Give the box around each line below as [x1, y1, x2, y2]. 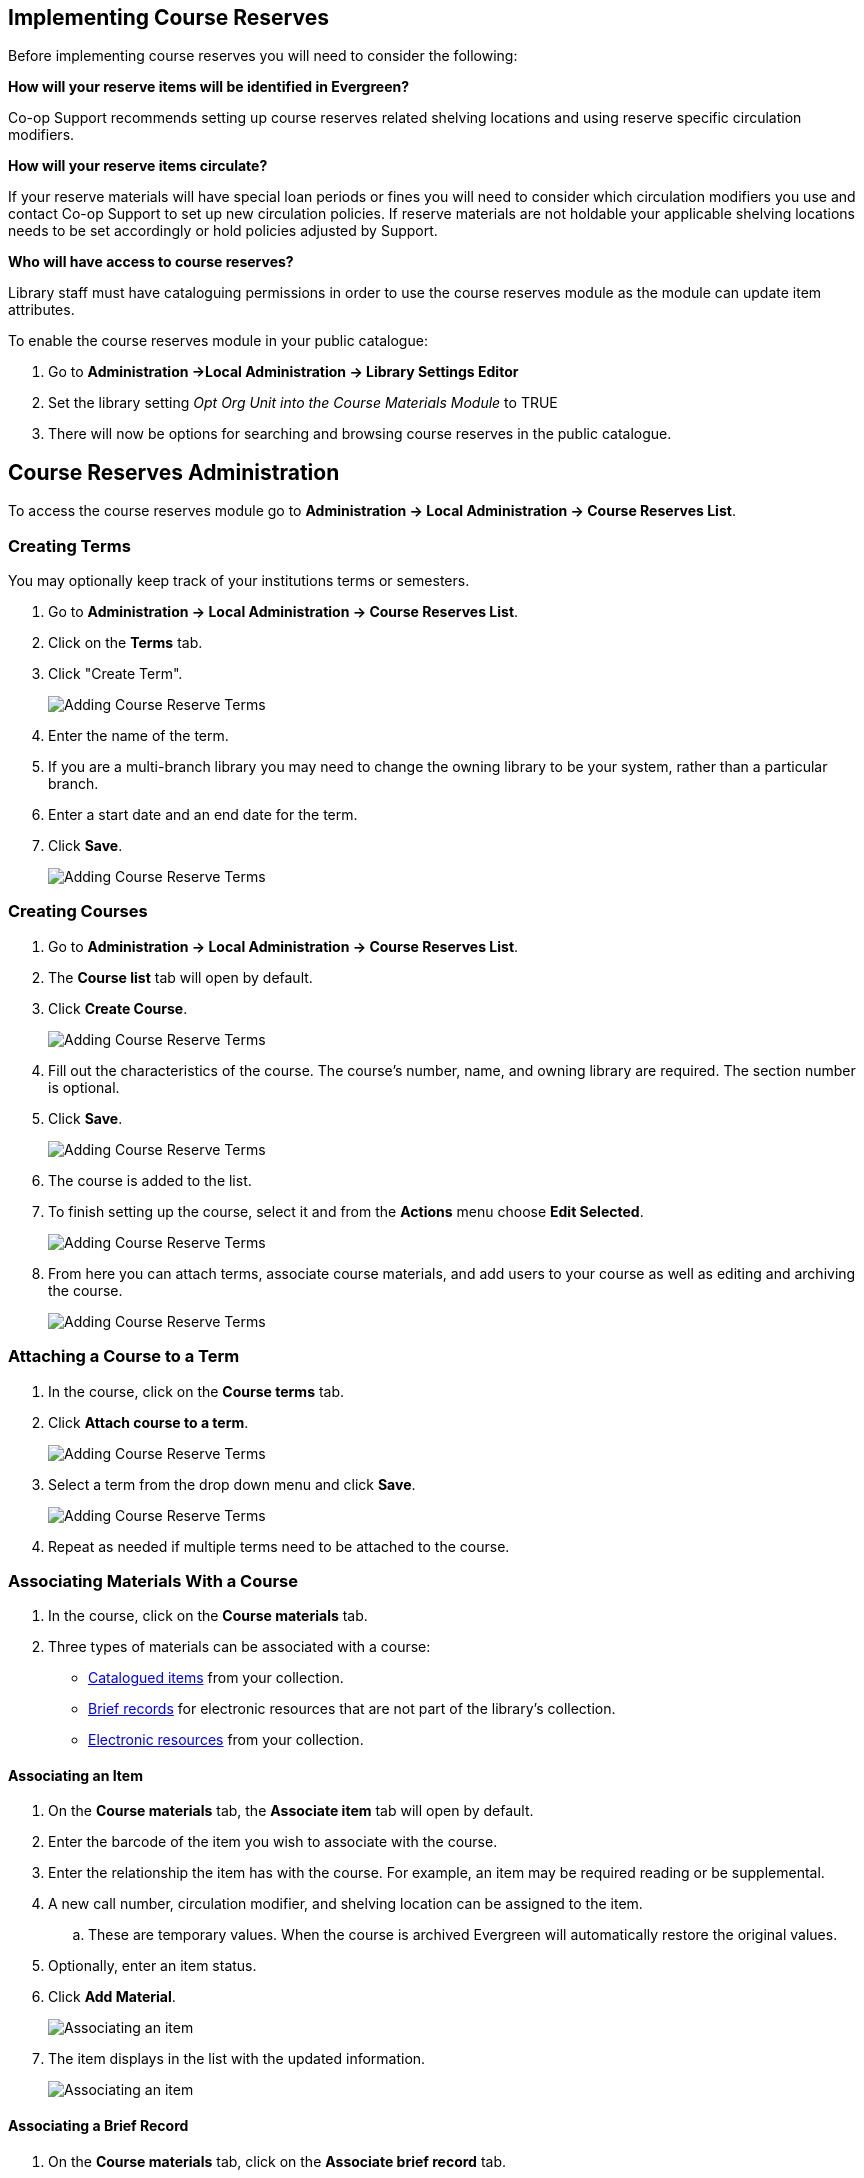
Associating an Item [8, 1766, 143, 1784]
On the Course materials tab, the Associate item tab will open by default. [48, 1802, 534, 1820]
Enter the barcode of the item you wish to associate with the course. [48, 1833, 498, 1851]
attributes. [8, 301, 75, 319]
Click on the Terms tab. [48, 634, 203, 652]
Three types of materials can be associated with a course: [48, 1638, 431, 1656]
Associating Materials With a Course [8, 1570, 298, 1591]
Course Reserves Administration [8, 459, 340, 485]
